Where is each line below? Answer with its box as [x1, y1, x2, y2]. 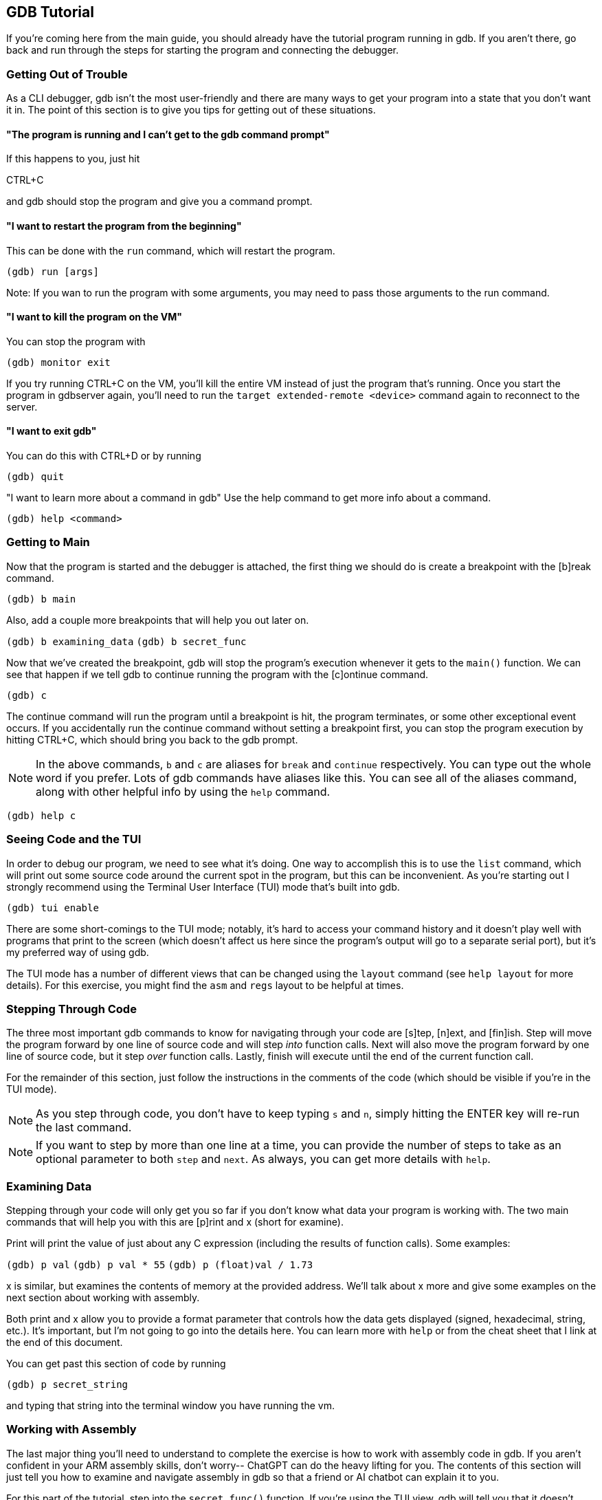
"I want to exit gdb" [6, 425, 97, 437]
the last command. [36, 1120, 132, 1135]
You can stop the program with [6, 335, 146, 347]
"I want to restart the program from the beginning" [6, 220, 242, 232]
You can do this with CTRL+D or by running [6, 450, 201, 462]
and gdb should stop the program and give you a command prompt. [6, 195, 313, 208]
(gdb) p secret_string [6, 1379, 129, 1391]
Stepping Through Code [6, 1001, 137, 1016]
